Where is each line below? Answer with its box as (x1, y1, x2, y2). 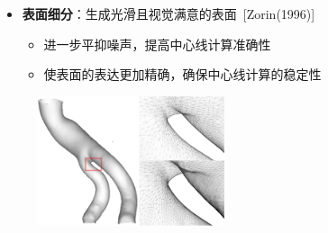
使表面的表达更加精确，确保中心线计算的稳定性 (43, 65, 322, 84)
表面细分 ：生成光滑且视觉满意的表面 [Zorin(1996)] (22, 4, 315, 22)
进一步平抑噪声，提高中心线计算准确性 (43, 34, 271, 53)
